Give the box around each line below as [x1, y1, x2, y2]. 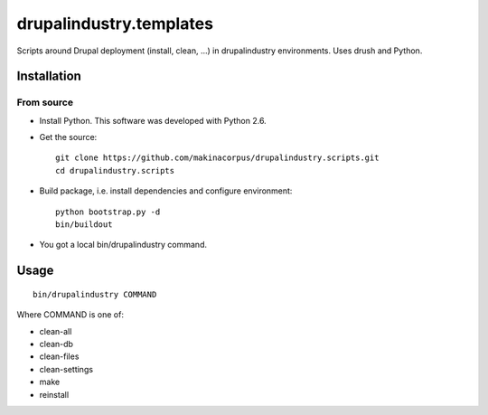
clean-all [39, 325, 72, 336]
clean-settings [39, 363, 94, 374]
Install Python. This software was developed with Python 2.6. [39, 115, 267, 126]
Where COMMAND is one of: [16, 309, 124, 320]
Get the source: [39, 132, 98, 143]
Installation [16, 69, 81, 84]
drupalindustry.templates [16, 14, 214, 33]
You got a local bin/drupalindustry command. [39, 240, 208, 250]
